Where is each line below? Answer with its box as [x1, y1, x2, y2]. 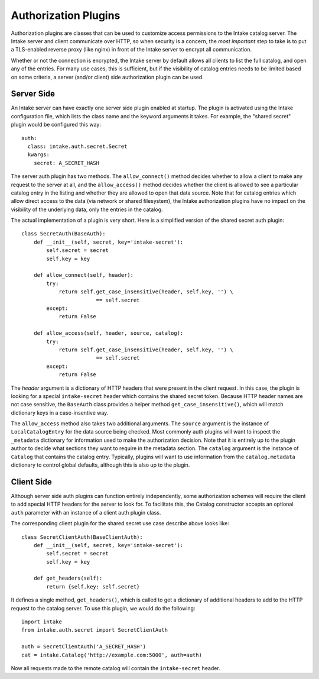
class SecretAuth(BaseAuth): [21, 231, 106, 237]
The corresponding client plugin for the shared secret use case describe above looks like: [11, 520, 230, 527]
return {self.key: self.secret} [46, 583, 140, 590]
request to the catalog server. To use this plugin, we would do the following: [11, 604, 196, 612]
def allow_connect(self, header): [33, 272, 134, 279]
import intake [21, 619, 62, 625]
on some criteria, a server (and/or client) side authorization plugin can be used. [11, 73, 204, 80]
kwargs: [27, 151, 50, 158]
